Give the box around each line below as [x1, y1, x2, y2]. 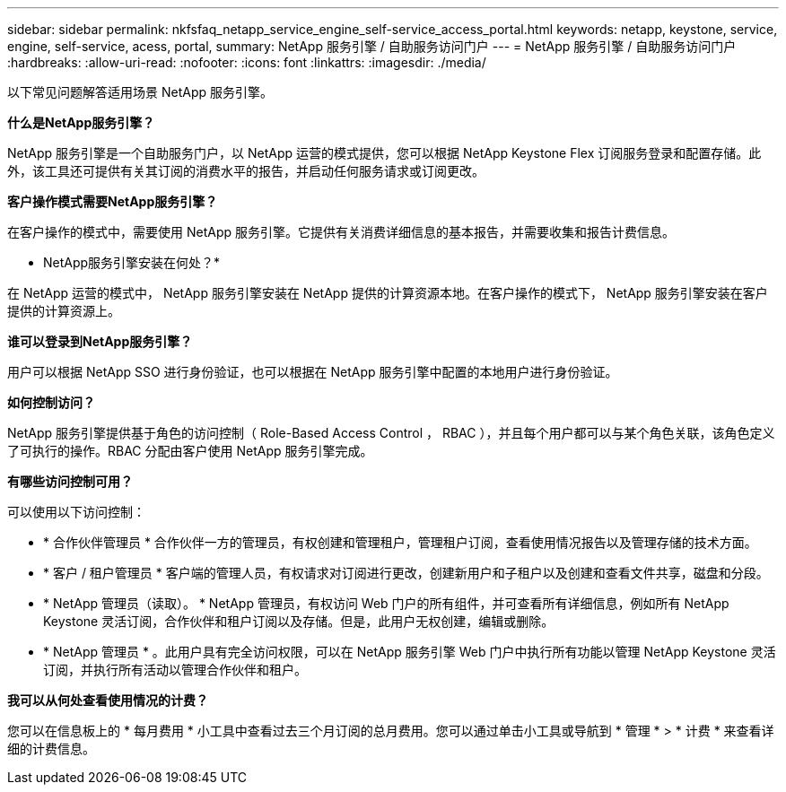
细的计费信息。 [7, 741, 95, 756]
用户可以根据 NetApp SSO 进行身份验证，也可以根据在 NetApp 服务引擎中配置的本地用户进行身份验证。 [7, 364, 618, 379]
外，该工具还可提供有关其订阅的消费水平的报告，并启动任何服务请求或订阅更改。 [7, 163, 485, 178]
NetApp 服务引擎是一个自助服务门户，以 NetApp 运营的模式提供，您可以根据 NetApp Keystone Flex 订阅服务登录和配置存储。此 [7, 145, 762, 161]
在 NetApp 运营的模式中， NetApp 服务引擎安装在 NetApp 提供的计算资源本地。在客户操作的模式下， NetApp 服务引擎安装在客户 [7, 285, 768, 300]
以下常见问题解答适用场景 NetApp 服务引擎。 [7, 84, 273, 100]
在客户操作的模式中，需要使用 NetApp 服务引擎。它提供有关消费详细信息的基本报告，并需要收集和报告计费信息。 [7, 224, 675, 239]
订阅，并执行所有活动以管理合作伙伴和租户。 [43, 662, 307, 677]
